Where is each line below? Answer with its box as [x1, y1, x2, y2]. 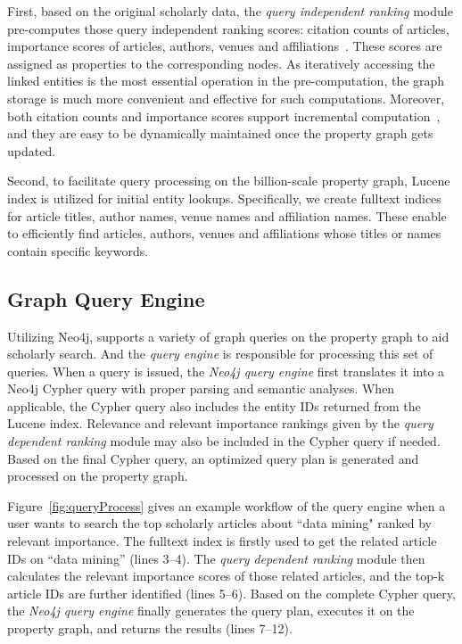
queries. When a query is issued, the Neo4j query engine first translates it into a [7, 361, 445, 380]
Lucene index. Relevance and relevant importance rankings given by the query [7, 414, 433, 433]
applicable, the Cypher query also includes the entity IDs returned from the [7, 396, 421, 415]
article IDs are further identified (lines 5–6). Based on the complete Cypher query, [7, 583, 456, 602]
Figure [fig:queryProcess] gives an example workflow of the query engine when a [7, 496, 446, 515]
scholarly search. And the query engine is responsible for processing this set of [7, 344, 433, 363]
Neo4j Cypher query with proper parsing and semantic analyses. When [7, 379, 395, 398]
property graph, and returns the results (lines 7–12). [7, 619, 293, 638]
